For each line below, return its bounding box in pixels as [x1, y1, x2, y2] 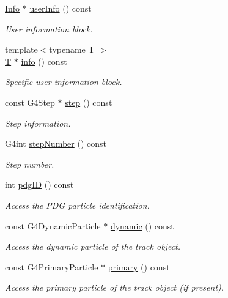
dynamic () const [110, 219, 174, 232]
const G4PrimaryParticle [5, 260, 98, 273]
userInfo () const [29, 2, 92, 14]
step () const [65, 95, 112, 108]
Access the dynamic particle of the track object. [5, 240, 181, 253]
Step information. [5, 116, 71, 129]
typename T [49, 43, 95, 56]
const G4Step [5, 95, 55, 108]
